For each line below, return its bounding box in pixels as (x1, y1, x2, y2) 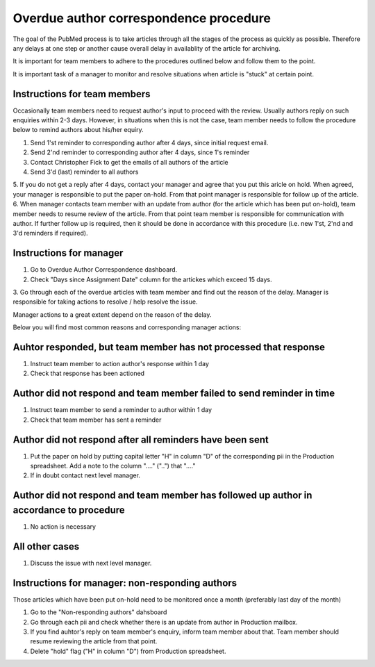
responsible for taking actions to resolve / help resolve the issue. (12, 297, 198, 306)
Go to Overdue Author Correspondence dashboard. (30, 265, 178, 274)
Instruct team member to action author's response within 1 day (30, 360, 210, 368)
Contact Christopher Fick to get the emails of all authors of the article (30, 158, 228, 166)
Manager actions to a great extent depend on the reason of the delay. (12, 310, 212, 319)
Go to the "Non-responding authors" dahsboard (30, 608, 167, 616)
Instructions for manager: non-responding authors (12, 577, 237, 588)
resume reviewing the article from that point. (30, 637, 158, 645)
